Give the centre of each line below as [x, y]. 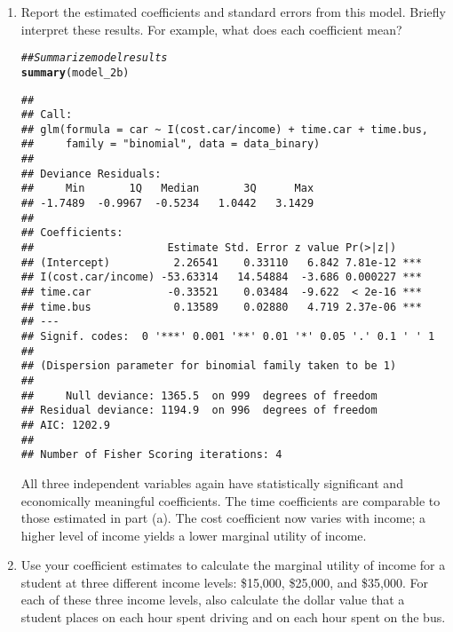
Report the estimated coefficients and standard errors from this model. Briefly [233, 12]
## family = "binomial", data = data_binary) [171, 144]
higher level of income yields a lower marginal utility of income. [194, 535]
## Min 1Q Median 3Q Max [167, 189]
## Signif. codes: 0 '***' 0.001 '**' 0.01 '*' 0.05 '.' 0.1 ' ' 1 [228, 336]
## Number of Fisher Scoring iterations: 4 [151, 455]
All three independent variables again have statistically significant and [212, 482]
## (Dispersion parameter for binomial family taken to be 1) [209, 366]
